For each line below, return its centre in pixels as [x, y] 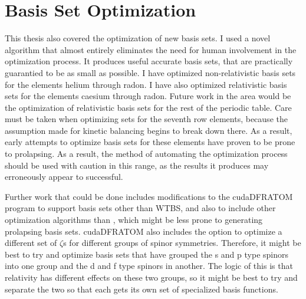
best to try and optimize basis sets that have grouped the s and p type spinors [147, 254]
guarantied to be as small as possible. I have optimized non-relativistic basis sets [150, 72]
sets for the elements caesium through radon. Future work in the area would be [148, 96]
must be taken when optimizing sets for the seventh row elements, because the [146, 119]
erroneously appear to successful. [64, 177]
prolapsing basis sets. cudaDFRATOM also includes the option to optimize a [144, 231]
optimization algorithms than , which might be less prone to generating [134, 220]
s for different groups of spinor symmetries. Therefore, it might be [182, 243]
